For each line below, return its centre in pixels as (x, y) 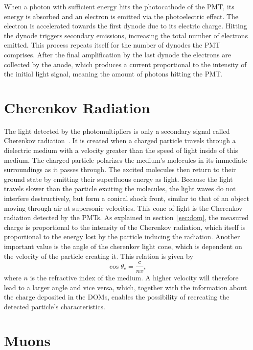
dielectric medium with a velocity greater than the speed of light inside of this (121, 150)
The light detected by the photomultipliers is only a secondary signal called (117, 131)
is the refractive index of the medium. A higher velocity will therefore (134, 278)
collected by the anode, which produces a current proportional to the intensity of (125, 64)
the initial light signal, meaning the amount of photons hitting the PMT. (113, 74)
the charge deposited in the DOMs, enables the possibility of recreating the (117, 297)
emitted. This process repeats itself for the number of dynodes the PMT (112, 45)
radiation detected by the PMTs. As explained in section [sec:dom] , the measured (126, 217)
